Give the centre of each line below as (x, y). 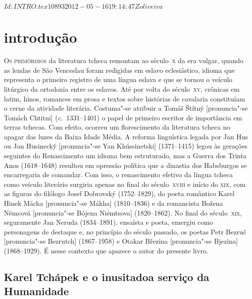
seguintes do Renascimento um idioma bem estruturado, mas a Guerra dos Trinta (125, 156)
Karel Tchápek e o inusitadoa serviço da (107, 276)
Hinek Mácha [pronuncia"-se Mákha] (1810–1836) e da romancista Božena (114, 203)
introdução (41, 37)
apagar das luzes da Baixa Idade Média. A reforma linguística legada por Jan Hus (126, 136)
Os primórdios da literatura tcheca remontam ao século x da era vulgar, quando (124, 60)
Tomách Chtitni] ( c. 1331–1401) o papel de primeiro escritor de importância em (123, 117)
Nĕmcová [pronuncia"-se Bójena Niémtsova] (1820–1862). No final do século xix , (123, 212)
